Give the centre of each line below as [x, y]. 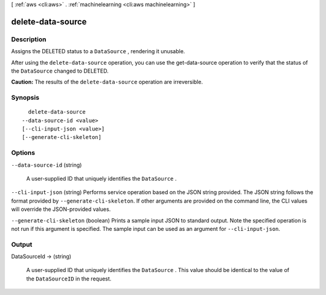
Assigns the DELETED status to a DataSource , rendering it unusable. [98, 51]
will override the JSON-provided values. [61, 209]
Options [23, 153]
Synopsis [25, 98]
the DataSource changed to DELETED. [60, 71]
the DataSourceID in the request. [69, 279]
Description [29, 39]
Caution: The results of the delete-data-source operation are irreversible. [107, 82]
